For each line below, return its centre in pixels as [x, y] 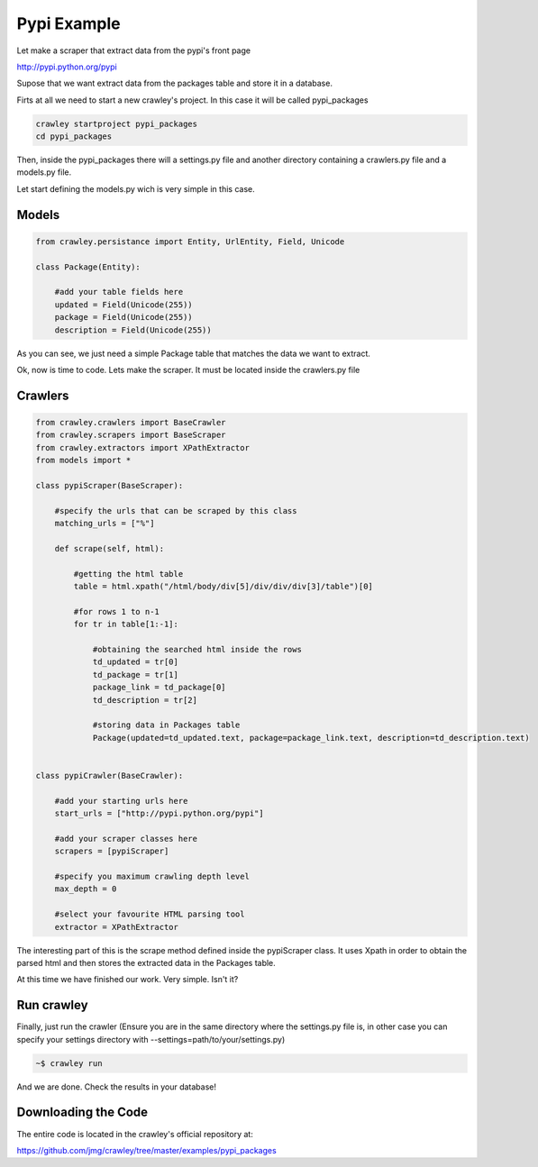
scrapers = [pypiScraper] [112, 851]
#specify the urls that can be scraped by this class [176, 511]
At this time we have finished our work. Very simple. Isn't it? [128, 980]
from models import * [83, 460]
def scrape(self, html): [109, 548]
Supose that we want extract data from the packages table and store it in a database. [175, 83]
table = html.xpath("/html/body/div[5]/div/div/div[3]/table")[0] [223, 587]
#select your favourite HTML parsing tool [150, 914]
